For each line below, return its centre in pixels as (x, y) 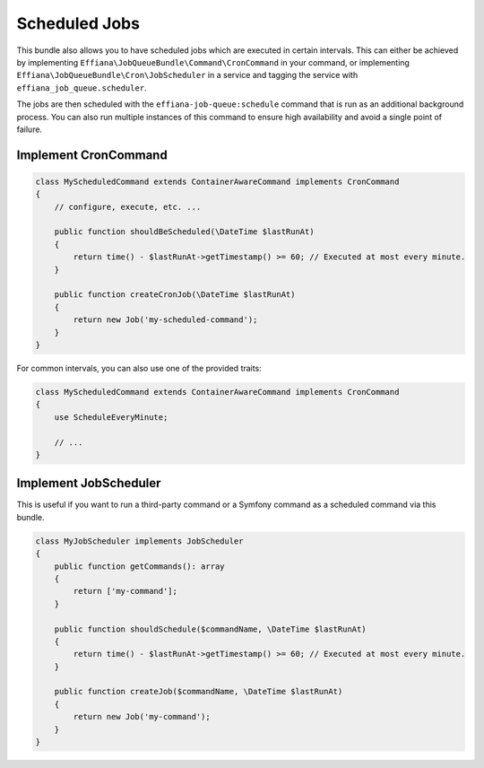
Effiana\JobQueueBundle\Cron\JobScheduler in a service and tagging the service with (187, 75)
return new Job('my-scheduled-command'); (165, 320)
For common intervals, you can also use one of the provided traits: (139, 368)
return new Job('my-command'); (142, 717)
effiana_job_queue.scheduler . (82, 87)
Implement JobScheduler (89, 483)
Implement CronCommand (92, 155)
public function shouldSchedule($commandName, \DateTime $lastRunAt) (210, 629)
